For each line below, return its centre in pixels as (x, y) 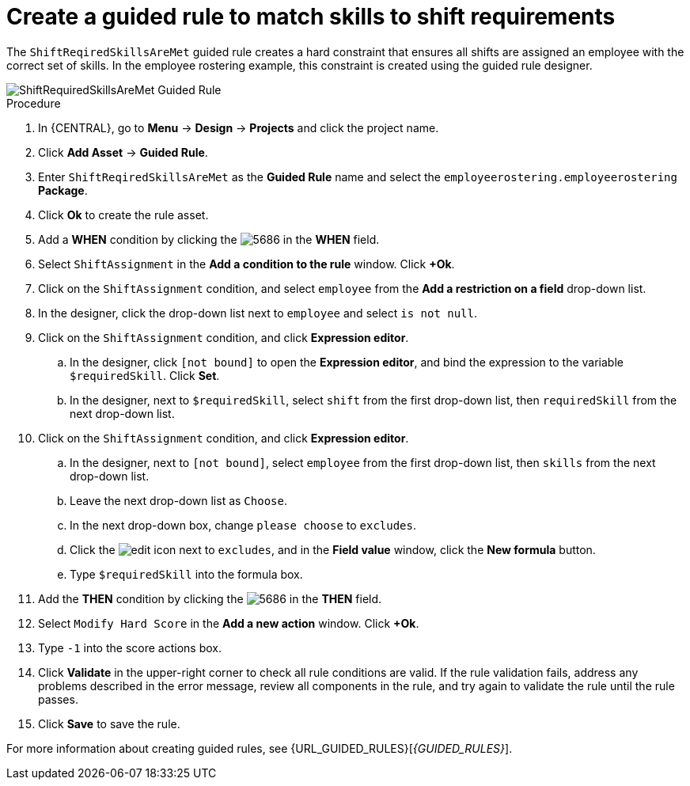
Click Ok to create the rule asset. (123, 215)
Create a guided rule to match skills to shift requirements (311, 17)
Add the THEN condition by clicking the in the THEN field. (210, 598)
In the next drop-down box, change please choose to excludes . (243, 525)
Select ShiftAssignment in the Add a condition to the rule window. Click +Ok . (246, 264)
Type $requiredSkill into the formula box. (186, 574)
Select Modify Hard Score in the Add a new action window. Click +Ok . (229, 623)
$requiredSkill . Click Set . (145, 375)
